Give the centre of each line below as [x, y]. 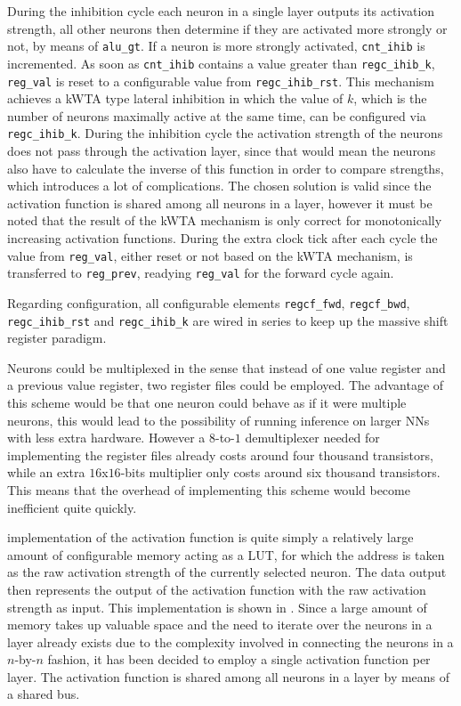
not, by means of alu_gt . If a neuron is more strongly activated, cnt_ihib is [216, 46]
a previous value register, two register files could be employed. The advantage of [226, 385]
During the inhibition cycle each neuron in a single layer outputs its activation [221, 11]
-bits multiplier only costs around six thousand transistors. [280, 472]
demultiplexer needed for [312, 438]
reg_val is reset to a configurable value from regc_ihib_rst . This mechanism [221, 81]
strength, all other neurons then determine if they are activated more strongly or [227, 28]
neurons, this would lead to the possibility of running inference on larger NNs [218, 420]
